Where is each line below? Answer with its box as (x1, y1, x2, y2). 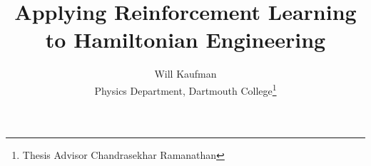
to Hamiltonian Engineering (45, 25, 326, 54)
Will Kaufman (154, 66, 217, 81)
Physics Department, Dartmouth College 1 (94, 81, 277, 98)
